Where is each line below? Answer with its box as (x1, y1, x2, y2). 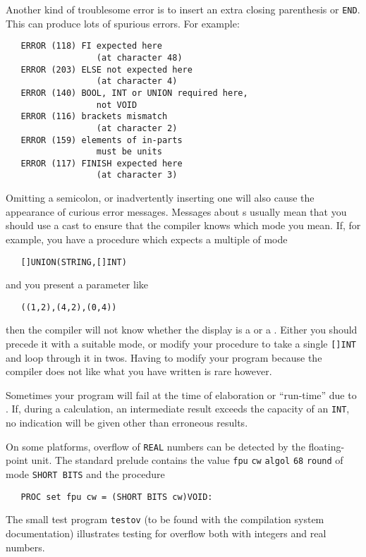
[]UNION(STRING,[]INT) (20, 257, 127, 267)
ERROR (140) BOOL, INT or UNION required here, (20, 87, 248, 98)
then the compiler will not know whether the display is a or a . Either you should (6, 322, 358, 337)
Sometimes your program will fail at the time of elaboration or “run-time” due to (6, 387, 357, 402)
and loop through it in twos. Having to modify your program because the (6, 350, 322, 365)
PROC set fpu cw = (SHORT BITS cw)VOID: (20, 491, 213, 502)
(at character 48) (96, 52, 183, 63)
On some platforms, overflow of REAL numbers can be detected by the (6, 439, 305, 453)
